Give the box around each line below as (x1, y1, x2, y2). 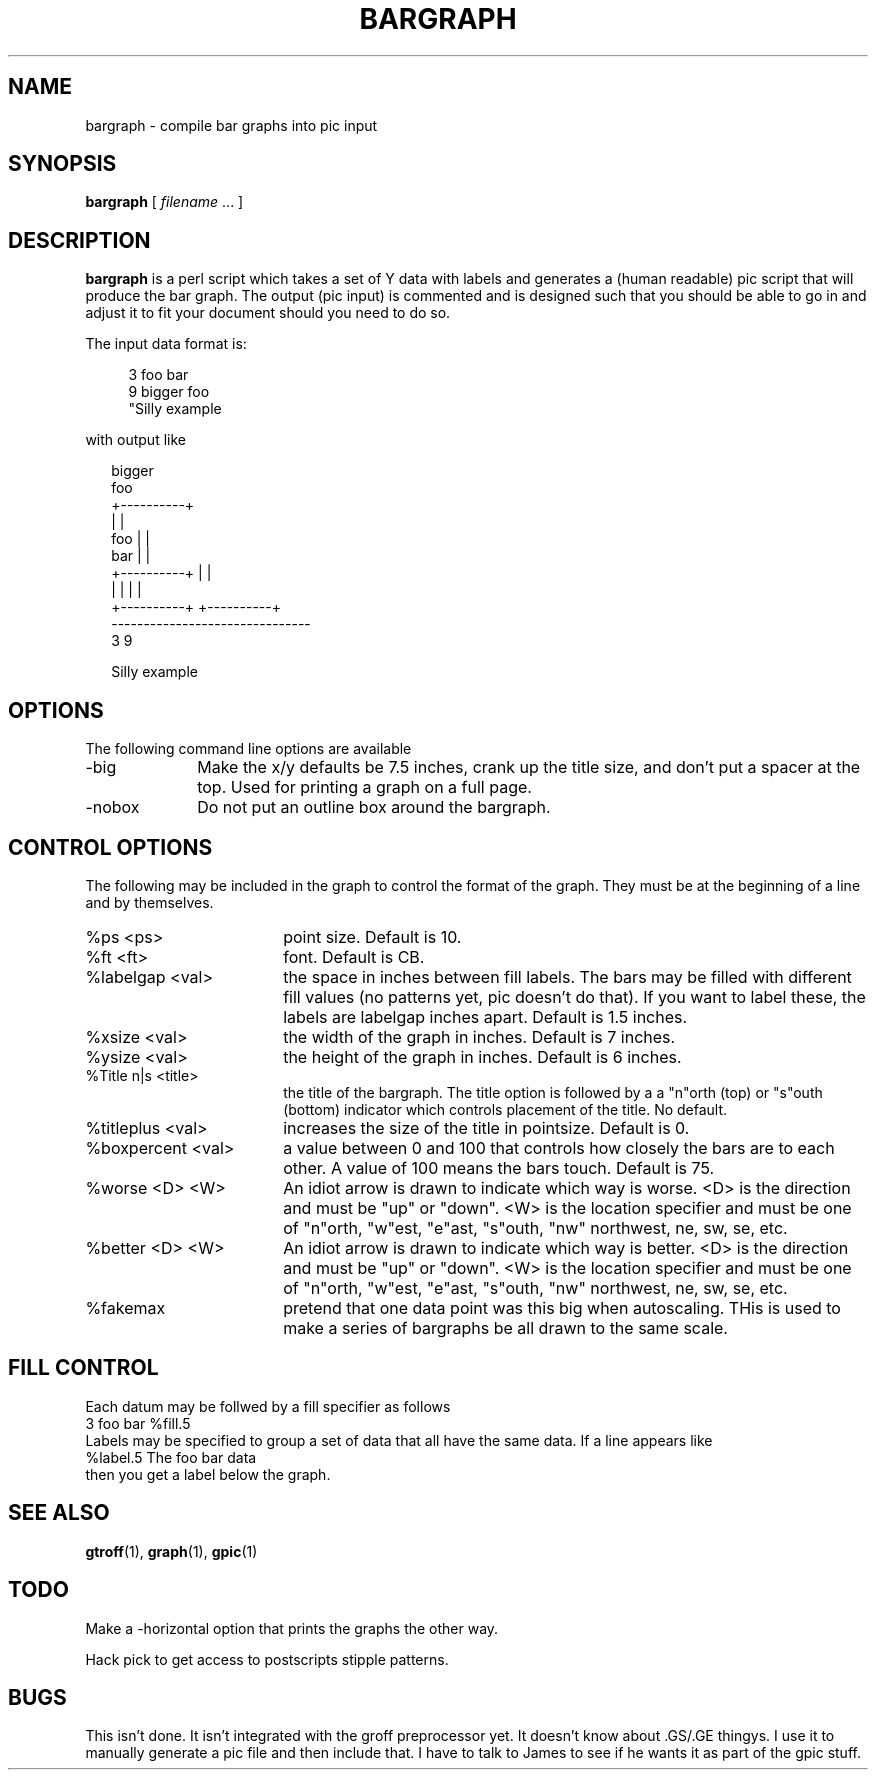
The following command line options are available (85, 740, 412, 758)
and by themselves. (85, 893, 214, 911)
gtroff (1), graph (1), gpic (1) (85, 1542, 258, 1560)
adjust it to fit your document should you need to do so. (85, 304, 451, 322)
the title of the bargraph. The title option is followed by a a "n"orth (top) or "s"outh (283, 1083, 823, 1101)
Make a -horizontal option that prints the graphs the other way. (85, 1619, 499, 1637)
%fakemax (85, 1297, 166, 1318)
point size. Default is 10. (283, 926, 462, 947)
